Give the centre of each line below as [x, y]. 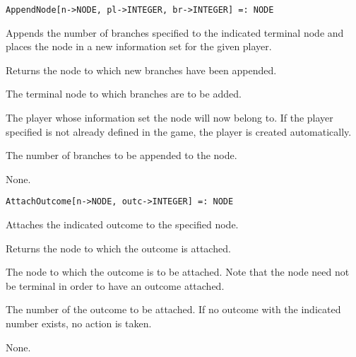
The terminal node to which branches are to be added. [124, 94]
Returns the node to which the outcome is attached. [118, 248]
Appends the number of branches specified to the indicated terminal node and [175, 32]
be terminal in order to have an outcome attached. [115, 285]
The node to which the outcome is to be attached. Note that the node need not [178, 272]
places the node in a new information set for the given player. [139, 46]
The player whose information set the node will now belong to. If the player [170, 118]
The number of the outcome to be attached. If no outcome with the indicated [173, 309]
